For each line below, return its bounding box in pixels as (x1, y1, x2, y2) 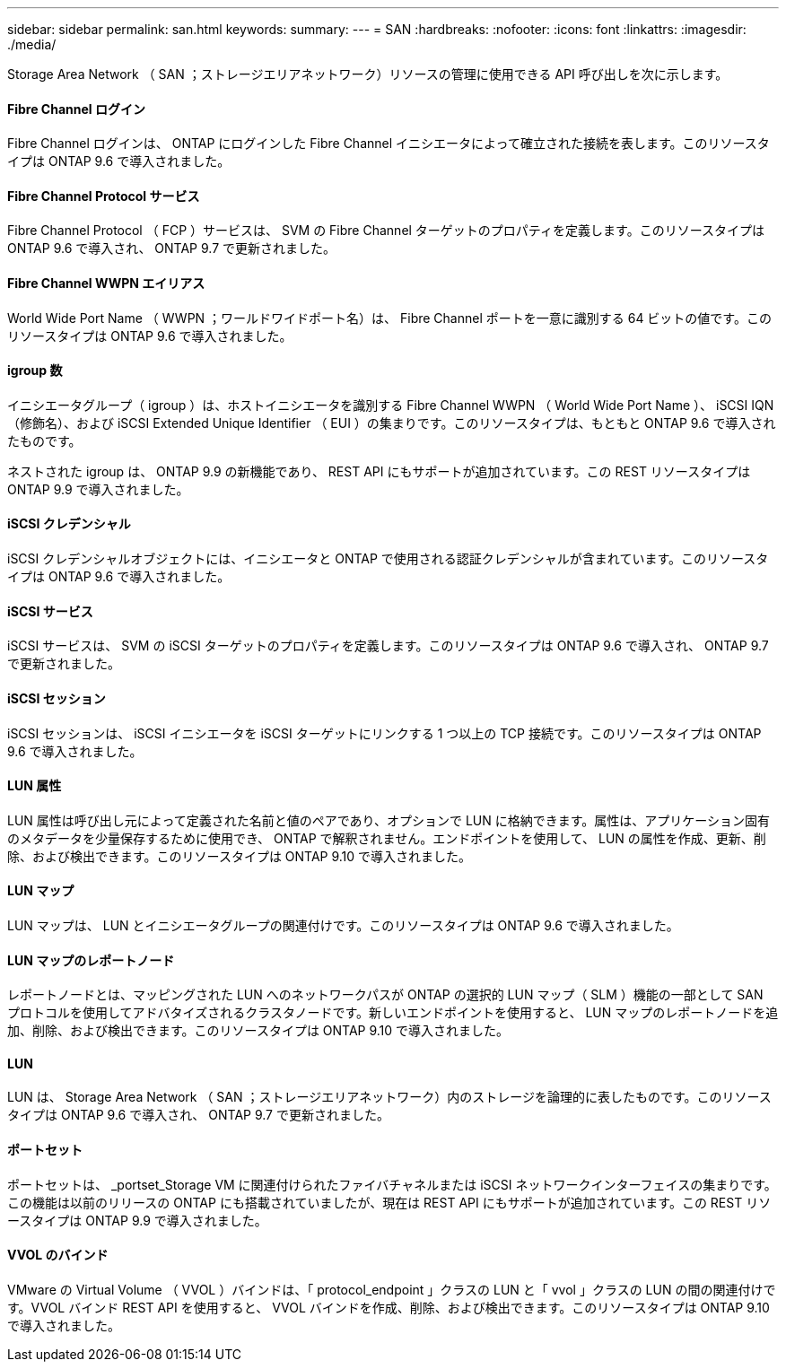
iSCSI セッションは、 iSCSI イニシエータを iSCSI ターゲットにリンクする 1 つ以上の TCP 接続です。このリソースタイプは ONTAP (7, 725, 762, 741)
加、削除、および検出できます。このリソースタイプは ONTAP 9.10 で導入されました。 (7, 1023, 510, 1039)
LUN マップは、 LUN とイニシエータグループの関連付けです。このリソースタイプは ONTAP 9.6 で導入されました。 (7, 917, 679, 933)
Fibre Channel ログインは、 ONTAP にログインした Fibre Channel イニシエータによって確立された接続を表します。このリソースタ (7, 135, 770, 152)
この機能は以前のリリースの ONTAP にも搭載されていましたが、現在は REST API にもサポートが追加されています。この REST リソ (7, 1194, 772, 1210)
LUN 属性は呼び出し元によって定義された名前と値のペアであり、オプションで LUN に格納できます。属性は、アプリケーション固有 (7, 812, 771, 828)
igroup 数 (7, 362, 63, 379)
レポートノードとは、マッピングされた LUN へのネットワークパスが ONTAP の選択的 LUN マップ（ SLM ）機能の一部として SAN (7, 987, 764, 1003)
